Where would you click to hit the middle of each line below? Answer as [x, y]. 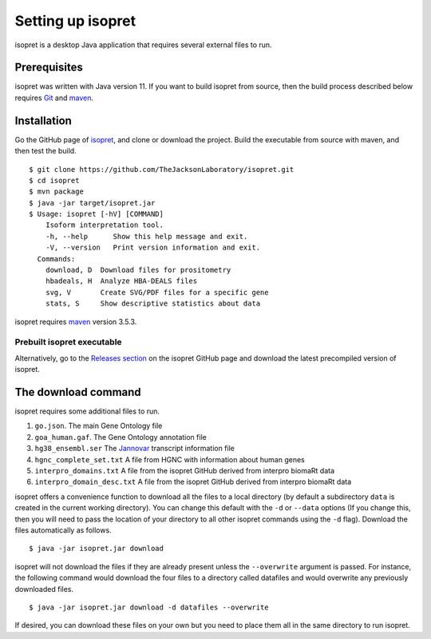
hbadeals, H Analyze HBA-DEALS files [121, 281]
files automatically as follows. [63, 530]
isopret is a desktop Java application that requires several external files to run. [143, 45]
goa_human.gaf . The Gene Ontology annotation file [121, 437]
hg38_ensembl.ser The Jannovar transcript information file [135, 449]
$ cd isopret [54, 180]
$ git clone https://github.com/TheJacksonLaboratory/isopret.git [162, 169]
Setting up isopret [75, 21]
